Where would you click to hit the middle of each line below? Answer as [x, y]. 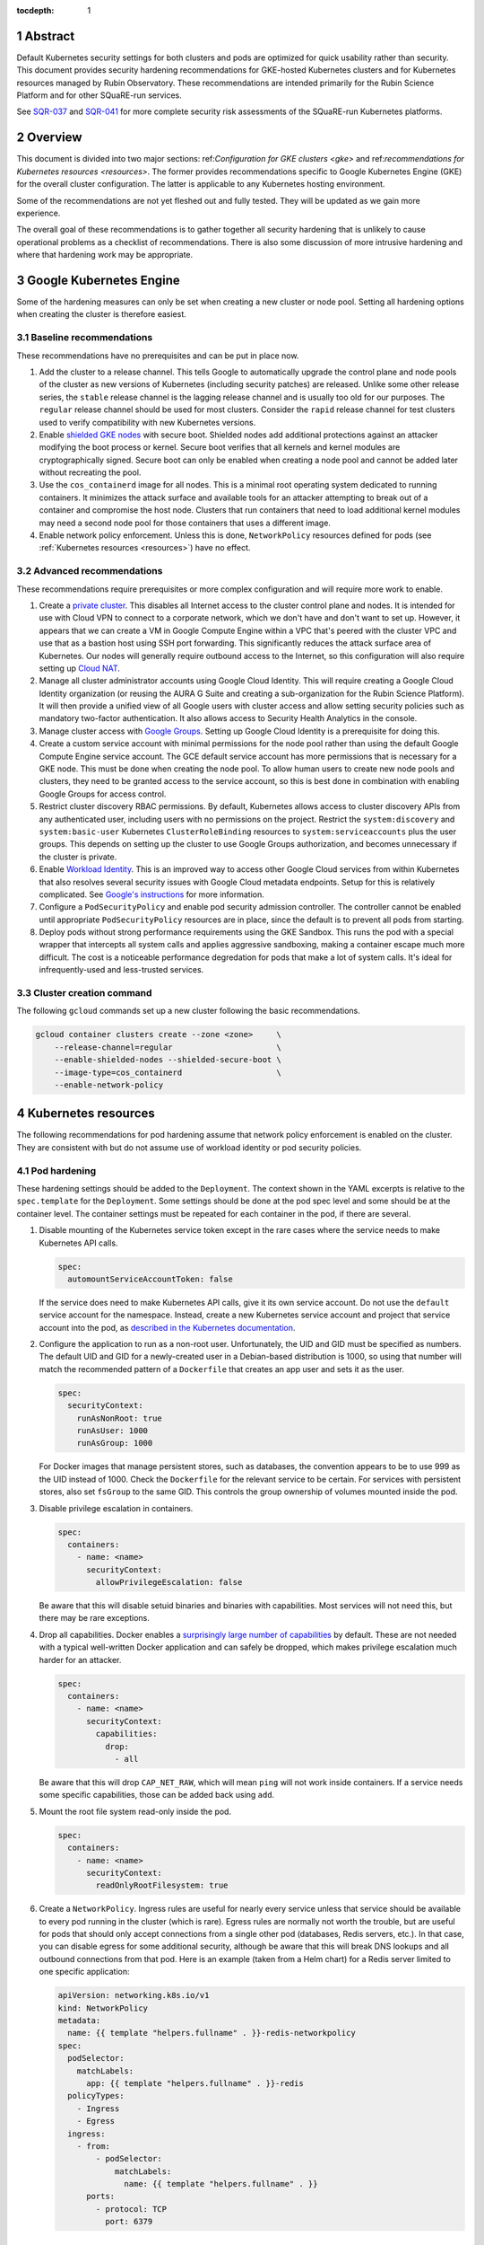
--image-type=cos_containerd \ [168, 1072]
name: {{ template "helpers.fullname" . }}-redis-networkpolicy [212, 2033]
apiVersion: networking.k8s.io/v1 [134, 1995]
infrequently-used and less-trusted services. [121, 970]
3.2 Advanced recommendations [90, 571]
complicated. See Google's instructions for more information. [151, 894]
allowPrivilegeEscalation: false [169, 1582]
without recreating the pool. [90, 472]
